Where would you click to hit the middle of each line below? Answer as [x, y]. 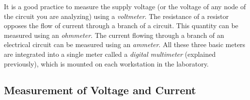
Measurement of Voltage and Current [100, 90]
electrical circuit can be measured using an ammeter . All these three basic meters [125, 44]
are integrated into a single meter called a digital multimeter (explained [110, 54]
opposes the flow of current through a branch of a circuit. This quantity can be [121, 25]
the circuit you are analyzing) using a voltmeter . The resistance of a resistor [117, 16]
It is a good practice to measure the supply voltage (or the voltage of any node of [125, 6]
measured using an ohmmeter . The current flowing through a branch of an [114, 35]
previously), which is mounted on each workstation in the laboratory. [106, 63]
